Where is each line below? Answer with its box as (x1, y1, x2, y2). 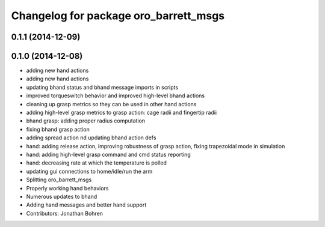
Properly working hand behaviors (26, 184, 109, 192)
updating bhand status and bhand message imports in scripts (26, 83, 179, 91)
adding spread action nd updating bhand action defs (26, 134, 156, 141)
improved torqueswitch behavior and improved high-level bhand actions (26, 92, 205, 99)
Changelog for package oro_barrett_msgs (11, 9, 225, 22)
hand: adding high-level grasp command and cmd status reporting (26, 151, 191, 158)
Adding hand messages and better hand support (26, 201, 147, 208)
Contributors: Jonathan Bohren (26, 210, 104, 217)
